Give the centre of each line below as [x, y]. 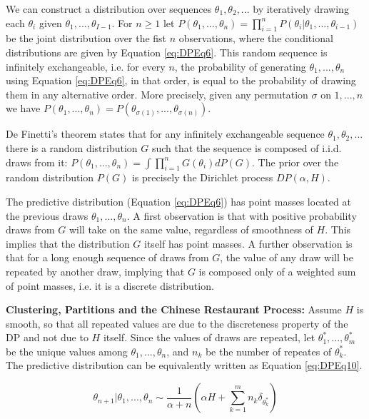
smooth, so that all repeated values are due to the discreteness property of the [177, 323]
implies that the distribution [68, 243]
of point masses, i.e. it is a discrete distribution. [110, 285]
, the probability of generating [240, 66]
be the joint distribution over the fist [86, 38]
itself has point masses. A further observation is [248, 243]
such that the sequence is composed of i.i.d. [247, 147]
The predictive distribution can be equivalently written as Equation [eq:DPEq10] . [184, 365]
